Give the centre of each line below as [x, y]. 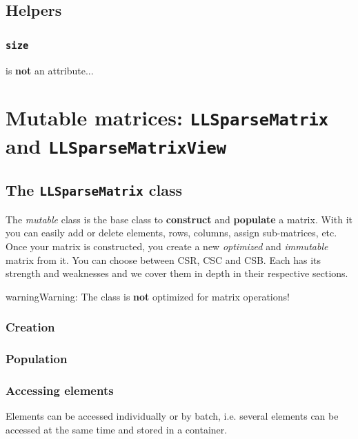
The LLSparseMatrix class [94, 190]
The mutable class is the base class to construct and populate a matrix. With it [179, 219]
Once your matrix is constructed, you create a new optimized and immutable [167, 246]
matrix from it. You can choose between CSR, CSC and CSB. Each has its [163, 259]
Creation [30, 327]
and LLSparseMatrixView [116, 145]
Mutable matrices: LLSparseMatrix [167, 118]
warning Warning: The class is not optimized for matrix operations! [148, 296]
